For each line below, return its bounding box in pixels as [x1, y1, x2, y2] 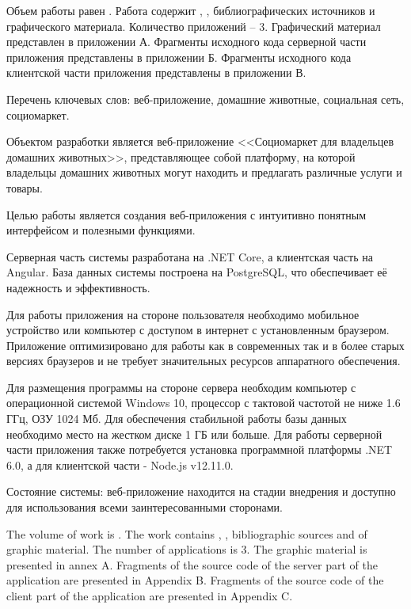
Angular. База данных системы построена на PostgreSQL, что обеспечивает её [6, 264, 387, 280]
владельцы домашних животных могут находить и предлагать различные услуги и [6, 164, 402, 181]
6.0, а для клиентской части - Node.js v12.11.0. [6, 456, 234, 473]
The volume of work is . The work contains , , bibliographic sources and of [6, 525, 367, 542]
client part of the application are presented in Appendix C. [6, 588, 293, 603]
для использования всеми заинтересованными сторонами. [6, 499, 283, 516]
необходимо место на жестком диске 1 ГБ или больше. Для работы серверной [6, 425, 382, 442]
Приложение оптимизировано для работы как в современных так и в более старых [6, 337, 405, 353]
